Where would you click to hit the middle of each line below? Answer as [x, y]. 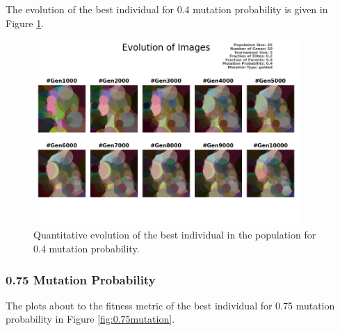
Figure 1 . [25, 23]
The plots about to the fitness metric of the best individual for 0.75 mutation [170, 305]
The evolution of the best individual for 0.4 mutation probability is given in [167, 9]
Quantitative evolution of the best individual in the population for [175, 235]
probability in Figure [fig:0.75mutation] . [90, 319]
